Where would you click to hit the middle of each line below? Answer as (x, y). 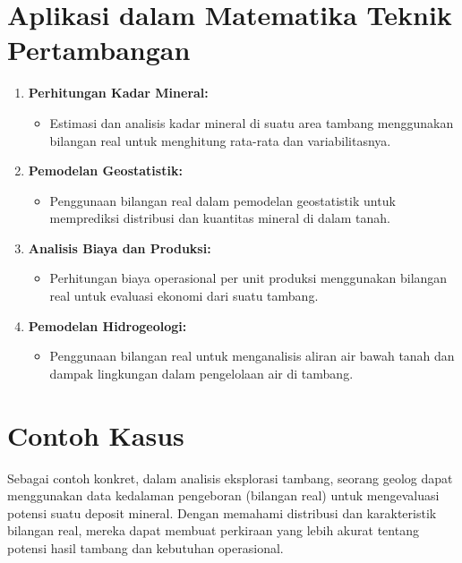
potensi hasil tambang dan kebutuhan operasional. (145, 547)
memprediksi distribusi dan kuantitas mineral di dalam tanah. (220, 218)
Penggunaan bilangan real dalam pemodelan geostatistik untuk (222, 200)
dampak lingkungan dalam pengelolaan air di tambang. (201, 373)
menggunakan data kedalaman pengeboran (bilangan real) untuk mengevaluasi (223, 495)
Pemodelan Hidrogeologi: (107, 325)
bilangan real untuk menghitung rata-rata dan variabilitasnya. (220, 140)
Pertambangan (99, 50)
